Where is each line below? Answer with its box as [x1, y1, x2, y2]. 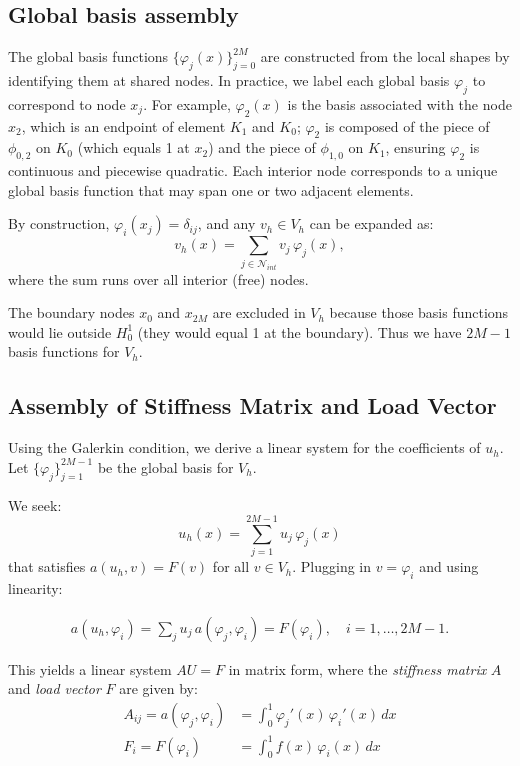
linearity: [8, 578, 63, 599]
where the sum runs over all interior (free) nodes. [8, 268, 309, 289]
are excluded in [212, 302, 306, 323]
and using [419, 556, 479, 577]
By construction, [8, 213, 110, 234]
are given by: [119, 678, 198, 699]
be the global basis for [97, 456, 234, 477]
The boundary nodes [8, 302, 135, 323]
